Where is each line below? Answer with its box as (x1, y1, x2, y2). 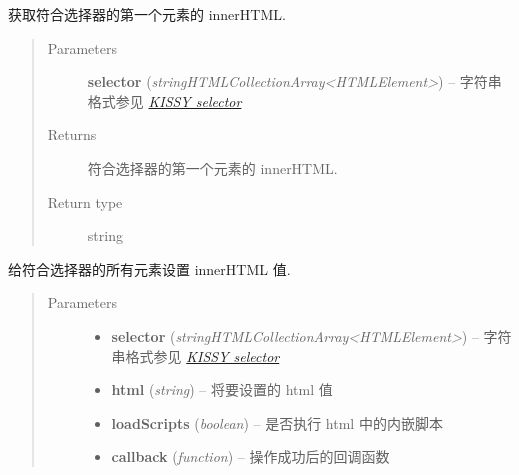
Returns (47, 124, 97, 145)
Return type (47, 191, 123, 212)
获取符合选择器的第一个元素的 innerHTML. (8, 4, 286, 24)
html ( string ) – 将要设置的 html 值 (111, 379, 333, 400)
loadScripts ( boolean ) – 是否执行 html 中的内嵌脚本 (111, 412, 443, 433)
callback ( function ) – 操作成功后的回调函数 (111, 446, 390, 467)
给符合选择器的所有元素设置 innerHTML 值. (8, 258, 291, 279)
